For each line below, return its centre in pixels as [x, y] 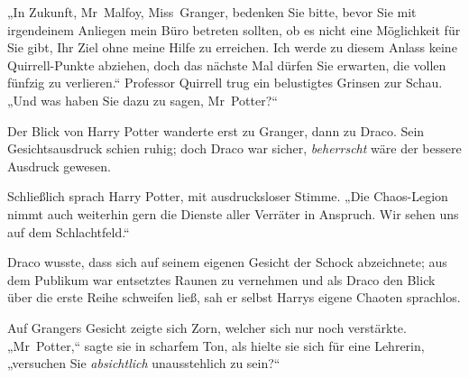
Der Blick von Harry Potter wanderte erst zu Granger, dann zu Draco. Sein [216, 130]
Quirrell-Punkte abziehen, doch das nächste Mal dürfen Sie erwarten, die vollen [227, 65]
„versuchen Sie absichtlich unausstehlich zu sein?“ [144, 363]
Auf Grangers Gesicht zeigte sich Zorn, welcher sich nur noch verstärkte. [207, 327]
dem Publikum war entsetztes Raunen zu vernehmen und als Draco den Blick [221, 279]
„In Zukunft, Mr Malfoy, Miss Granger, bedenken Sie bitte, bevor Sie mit [212, 12]
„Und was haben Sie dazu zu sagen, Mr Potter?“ [143, 100]
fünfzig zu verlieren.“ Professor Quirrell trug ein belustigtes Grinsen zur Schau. [225, 83]
